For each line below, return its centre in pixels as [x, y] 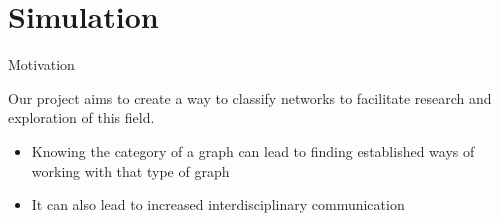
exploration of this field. [81, 117]
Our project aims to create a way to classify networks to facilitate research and [250, 97]
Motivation [41, 64]
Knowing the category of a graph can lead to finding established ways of [253, 150]
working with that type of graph [130, 170]
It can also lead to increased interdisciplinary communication [218, 204]
